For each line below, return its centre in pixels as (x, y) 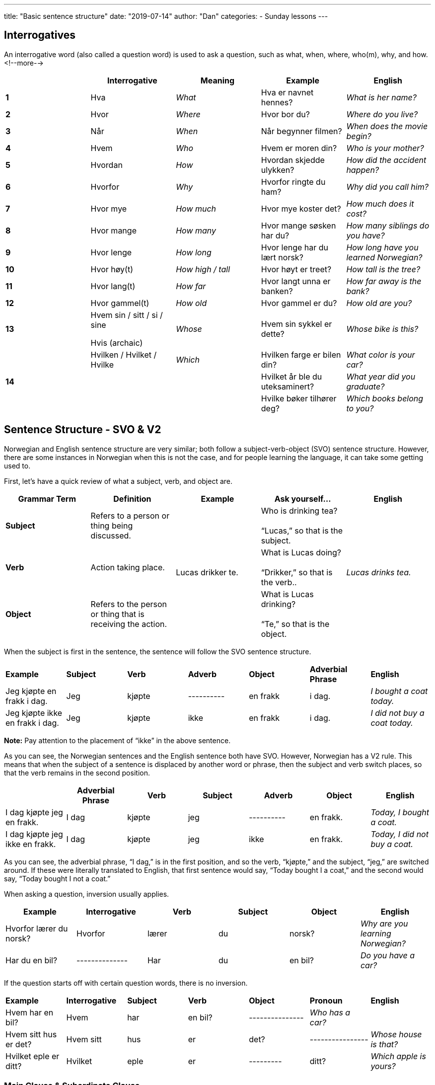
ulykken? (278, 170)
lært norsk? (282, 257)
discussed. (111, 535)
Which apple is (398, 1056)
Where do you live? (382, 114)
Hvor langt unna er (296, 281)
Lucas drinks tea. (379, 572)
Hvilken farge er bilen (301, 354)
